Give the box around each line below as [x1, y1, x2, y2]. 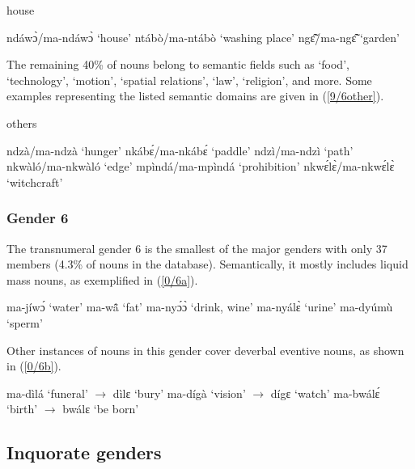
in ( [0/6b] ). [6, 357, 61, 374]
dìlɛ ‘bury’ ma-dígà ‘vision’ [112, 384, 246, 401]
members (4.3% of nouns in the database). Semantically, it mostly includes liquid [6, 256, 409, 273]
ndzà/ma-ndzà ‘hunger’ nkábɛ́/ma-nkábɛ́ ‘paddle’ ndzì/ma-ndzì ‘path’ [6, 142, 354, 158]
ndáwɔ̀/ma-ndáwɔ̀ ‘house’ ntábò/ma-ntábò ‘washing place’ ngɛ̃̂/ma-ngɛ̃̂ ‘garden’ [6, 28, 400, 45]
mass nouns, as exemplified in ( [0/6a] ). [6, 271, 198, 288]
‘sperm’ [6, 314, 43, 331]
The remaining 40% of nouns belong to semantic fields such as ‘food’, [6, 56, 349, 73]
